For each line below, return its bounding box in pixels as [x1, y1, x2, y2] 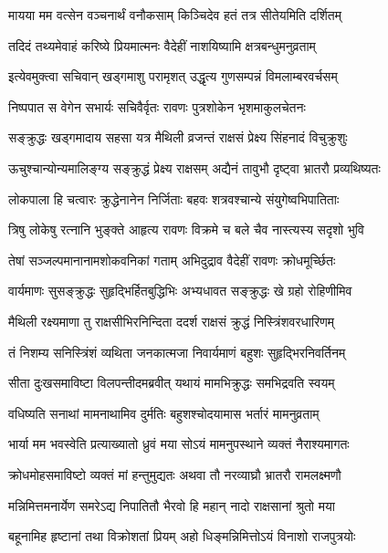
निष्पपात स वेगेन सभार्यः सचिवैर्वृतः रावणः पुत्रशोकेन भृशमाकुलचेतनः [8, 97, 306, 116]
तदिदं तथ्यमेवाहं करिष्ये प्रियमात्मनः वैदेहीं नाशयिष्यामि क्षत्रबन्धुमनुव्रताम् [8, 36, 316, 55]
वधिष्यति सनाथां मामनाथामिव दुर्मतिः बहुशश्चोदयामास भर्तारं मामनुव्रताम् [8, 403, 320, 423]
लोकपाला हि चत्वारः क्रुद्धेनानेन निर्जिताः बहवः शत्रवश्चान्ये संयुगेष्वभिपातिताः [8, 189, 340, 208]
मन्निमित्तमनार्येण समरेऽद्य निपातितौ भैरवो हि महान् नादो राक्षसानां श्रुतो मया [8, 496, 335, 515]
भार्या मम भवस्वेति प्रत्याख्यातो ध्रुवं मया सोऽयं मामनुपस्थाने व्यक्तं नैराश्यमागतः [8, 434, 350, 454]
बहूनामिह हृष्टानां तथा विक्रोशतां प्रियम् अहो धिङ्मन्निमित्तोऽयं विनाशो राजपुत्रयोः [8, 527, 356, 546]
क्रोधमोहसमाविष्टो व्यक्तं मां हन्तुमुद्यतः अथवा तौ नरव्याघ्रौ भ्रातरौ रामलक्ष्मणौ [8, 464, 341, 484]
